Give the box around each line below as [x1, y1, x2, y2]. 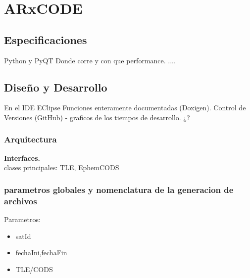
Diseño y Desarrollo [4, 79, 107, 94]
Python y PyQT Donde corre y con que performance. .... [4, 55, 176, 65]
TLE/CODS [15, 264, 53, 274]
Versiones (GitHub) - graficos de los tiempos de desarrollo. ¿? [4, 112, 190, 122]
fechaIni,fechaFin [15, 247, 67, 258]
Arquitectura [4, 133, 57, 145]
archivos [4, 194, 37, 207]
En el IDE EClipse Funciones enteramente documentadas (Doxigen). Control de [4, 102, 246, 113]
